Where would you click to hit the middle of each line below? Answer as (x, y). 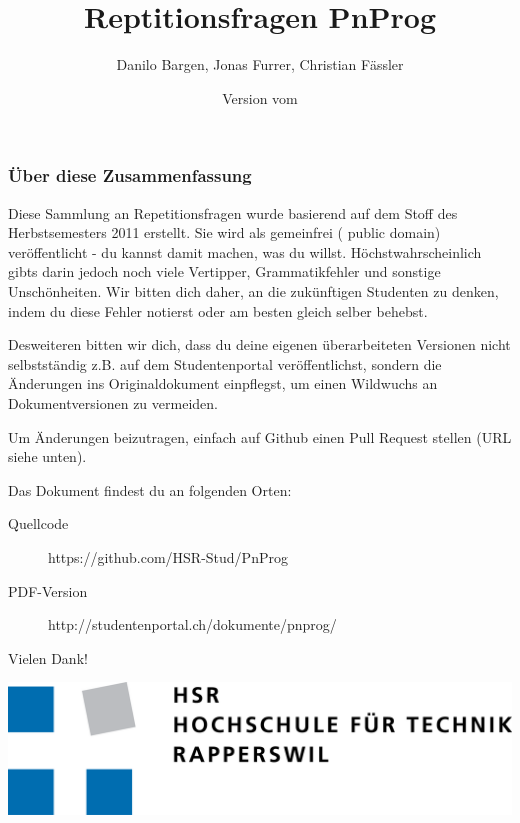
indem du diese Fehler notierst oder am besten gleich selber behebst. (218, 310)
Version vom (260, 97)
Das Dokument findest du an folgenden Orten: (150, 489)
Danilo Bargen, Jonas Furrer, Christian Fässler (260, 64)
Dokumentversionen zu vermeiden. (113, 402)
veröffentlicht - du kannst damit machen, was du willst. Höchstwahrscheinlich (245, 251)
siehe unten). (47, 456)
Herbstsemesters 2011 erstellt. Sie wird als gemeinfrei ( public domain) (224, 232)
